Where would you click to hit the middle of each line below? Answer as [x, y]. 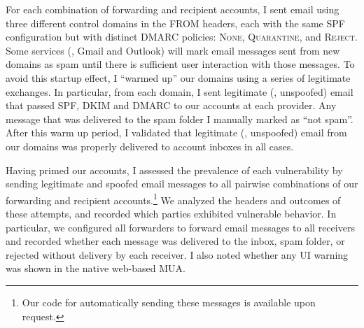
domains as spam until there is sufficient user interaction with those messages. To [180, 64]
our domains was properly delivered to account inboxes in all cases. [150, 146]
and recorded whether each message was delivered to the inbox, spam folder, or [175, 241]
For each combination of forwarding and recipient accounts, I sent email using [173, 9]
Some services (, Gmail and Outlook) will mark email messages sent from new [173, 50]
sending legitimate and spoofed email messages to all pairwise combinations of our [182, 184]
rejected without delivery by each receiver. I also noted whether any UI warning [177, 254]
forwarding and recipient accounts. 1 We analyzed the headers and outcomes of [173, 199]
